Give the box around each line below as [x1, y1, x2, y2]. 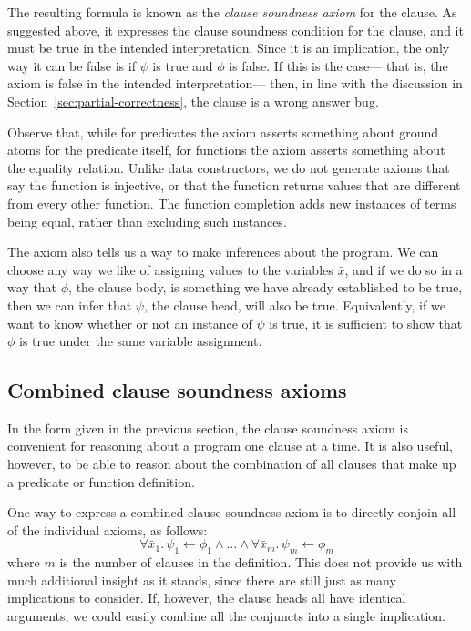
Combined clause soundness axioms [7, 376, 347, 404]
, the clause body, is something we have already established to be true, [68, 278, 463, 297]
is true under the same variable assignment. [19, 331, 262, 351]
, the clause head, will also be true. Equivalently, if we [143, 295, 445, 314]
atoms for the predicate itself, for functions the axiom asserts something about [7, 140, 445, 159]
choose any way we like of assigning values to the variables [7, 260, 333, 279]
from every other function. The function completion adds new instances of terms [7, 193, 456, 212]
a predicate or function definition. [7, 472, 195, 491]
